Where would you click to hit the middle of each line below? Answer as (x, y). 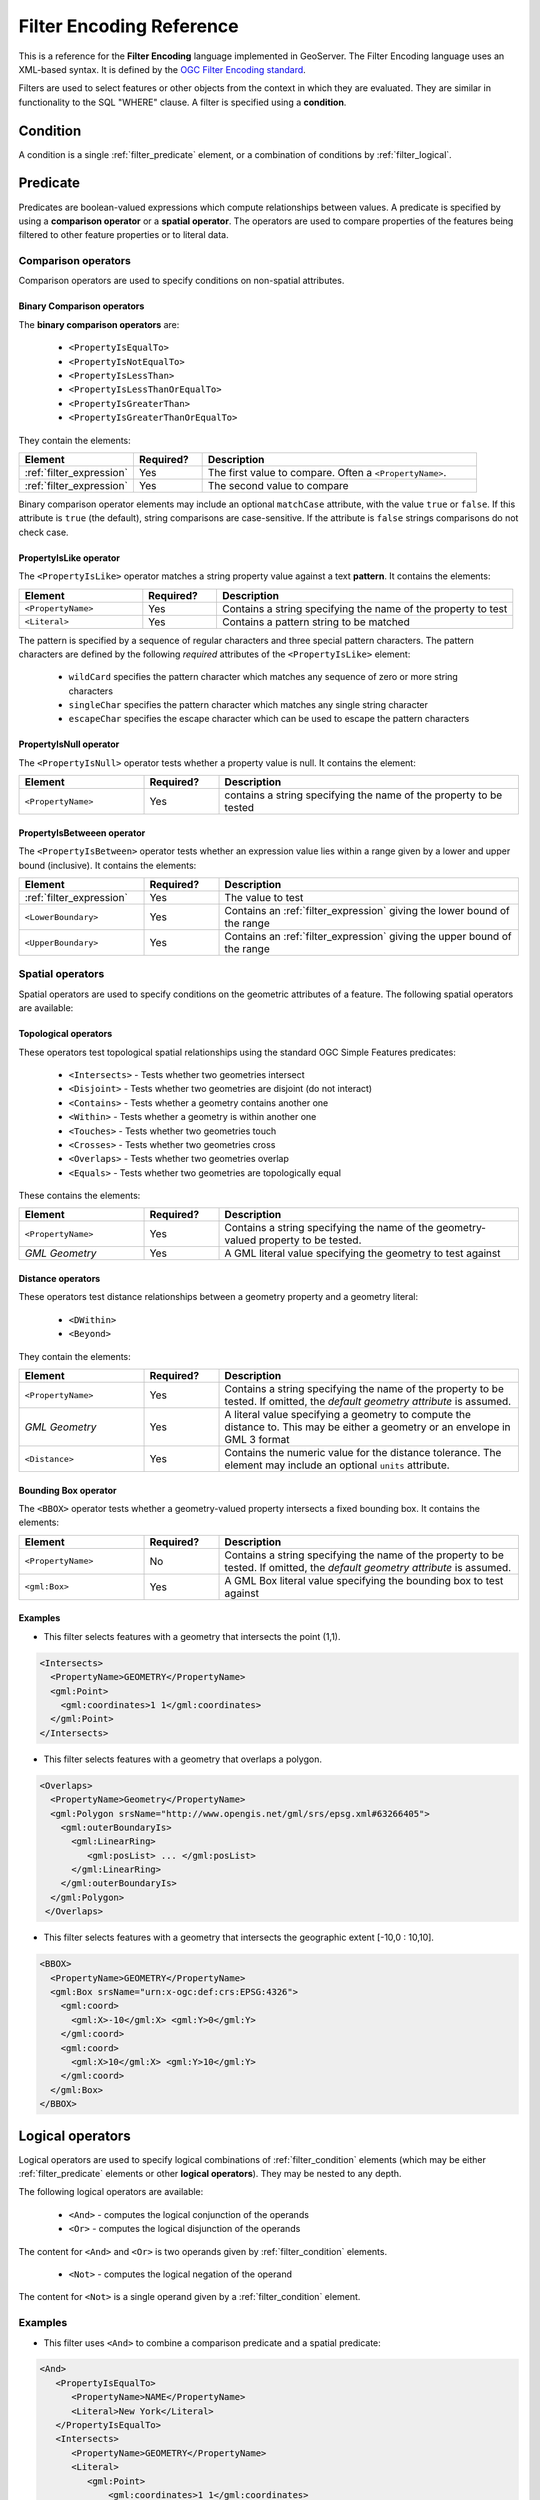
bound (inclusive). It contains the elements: (107, 865)
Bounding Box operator (67, 1490)
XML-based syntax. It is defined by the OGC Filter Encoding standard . (162, 69)
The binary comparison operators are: (99, 324)
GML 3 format (257, 1440)
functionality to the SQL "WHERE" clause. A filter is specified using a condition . (182, 102)
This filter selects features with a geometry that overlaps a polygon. (182, 1759)
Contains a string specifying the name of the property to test (364, 608)
